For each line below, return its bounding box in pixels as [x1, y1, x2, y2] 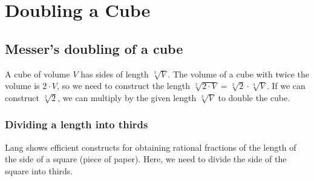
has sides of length [80, 67, 149, 80]
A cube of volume [5, 67, 70, 80]
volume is [5, 79, 40, 92]
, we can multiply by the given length [57, 91, 197, 104]
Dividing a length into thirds [5, 117, 148, 132]
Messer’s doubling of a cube [5, 39, 183, 58]
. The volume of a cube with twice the [168, 67, 310, 80]
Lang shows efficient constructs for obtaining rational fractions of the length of [5, 140, 296, 153]
